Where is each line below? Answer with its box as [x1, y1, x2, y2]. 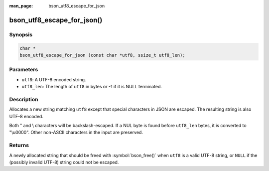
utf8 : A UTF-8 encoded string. [21, 76, 86, 82]
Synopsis [9, 31, 32, 38]
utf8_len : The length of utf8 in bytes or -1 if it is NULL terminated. [21, 84, 162, 90]
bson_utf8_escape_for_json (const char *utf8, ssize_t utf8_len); [19, 52, 185, 58]
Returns [9, 142, 29, 149]
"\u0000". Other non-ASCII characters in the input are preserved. [9, 130, 143, 136]
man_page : [9, 3, 33, 8]
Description [9, 96, 38, 103]
